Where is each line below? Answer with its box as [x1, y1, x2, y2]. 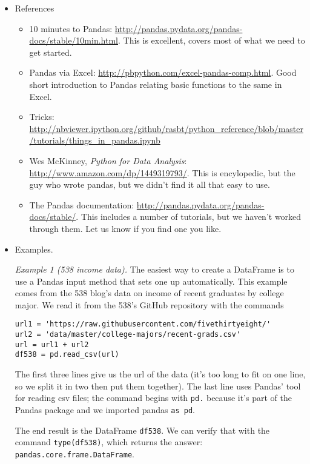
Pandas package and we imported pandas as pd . [15, 403, 195, 416]
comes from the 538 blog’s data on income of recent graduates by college [15, 287, 284, 299]
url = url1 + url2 [15, 340, 89, 349]
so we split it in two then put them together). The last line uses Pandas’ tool [15, 379, 301, 392]
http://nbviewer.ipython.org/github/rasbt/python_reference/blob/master [29, 122, 303, 134]
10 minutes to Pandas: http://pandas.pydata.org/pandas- [29, 22, 243, 35]
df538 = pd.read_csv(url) [15, 350, 119, 359]
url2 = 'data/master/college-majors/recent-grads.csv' [15, 330, 241, 339]
